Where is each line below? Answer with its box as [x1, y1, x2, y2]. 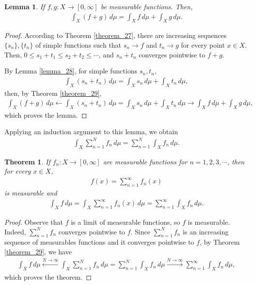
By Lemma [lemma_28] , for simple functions [4, 66, 137, 76]
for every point [181, 40, 225, 50]
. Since [130, 226, 150, 236]
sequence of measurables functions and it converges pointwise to [4, 237, 194, 247]
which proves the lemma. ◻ [4, 110, 87, 120]
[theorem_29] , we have [4, 246, 72, 256]
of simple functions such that [35, 40, 122, 50]
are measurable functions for [103, 156, 188, 166]
